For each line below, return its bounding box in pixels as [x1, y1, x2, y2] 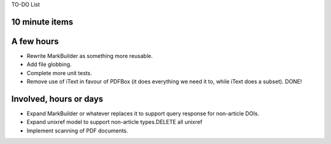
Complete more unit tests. [26, 69, 92, 76]
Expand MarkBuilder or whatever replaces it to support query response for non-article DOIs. [26, 110, 260, 117]
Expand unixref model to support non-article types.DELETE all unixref [26, 118, 202, 126]
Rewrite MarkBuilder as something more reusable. [26, 52, 153, 59]
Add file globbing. [26, 61, 72, 68]
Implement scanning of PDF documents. [26, 127, 129, 134]
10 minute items [11, 16, 74, 27]
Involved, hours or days [11, 93, 104, 104]
